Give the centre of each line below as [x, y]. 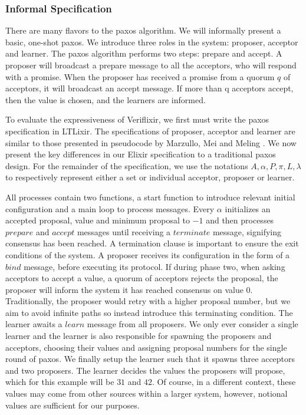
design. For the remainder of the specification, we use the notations [127, 165]
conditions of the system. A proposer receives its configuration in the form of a [148, 254]
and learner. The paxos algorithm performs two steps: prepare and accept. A [144, 53]
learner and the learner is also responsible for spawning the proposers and [139, 336]
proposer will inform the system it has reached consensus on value [124, 289]
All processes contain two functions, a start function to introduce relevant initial [150, 197]
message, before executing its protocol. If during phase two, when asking [154, 266]
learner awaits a [34, 324]
